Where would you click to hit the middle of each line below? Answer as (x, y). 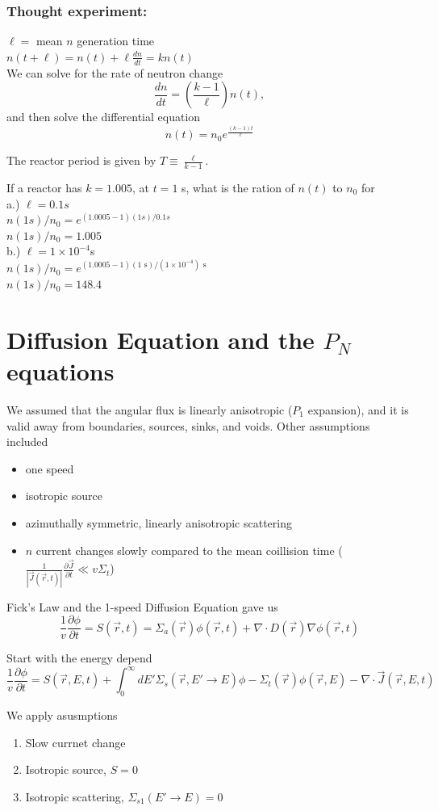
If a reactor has (44, 187)
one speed (50, 468)
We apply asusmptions (62, 715)
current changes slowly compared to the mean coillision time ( (189, 550)
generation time (116, 41)
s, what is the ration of (238, 187)
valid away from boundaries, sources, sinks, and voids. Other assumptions (188, 425)
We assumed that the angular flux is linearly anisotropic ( (150, 409)
